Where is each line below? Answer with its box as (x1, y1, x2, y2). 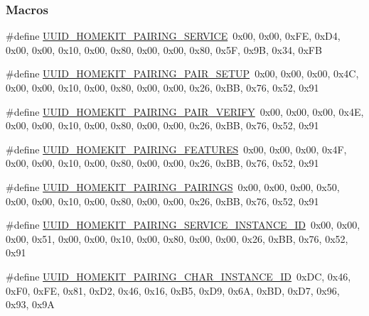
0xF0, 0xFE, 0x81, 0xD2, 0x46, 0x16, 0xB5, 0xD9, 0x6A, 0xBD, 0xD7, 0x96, (6, 283, 340, 298)
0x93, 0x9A (6, 297, 55, 312)
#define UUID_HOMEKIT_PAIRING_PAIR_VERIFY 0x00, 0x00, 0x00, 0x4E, (6, 104, 364, 119)
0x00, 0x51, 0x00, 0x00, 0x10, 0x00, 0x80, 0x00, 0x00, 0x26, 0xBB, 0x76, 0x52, (6, 231, 348, 246)
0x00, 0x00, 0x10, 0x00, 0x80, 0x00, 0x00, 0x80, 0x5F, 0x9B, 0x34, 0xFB (6, 42, 322, 57)
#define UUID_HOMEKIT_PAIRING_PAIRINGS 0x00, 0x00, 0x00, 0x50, (6, 179, 340, 194)
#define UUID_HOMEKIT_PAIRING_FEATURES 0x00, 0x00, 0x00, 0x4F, (6, 141, 347, 156)
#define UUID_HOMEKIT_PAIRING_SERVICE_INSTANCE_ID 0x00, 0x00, (6, 217, 360, 232)
